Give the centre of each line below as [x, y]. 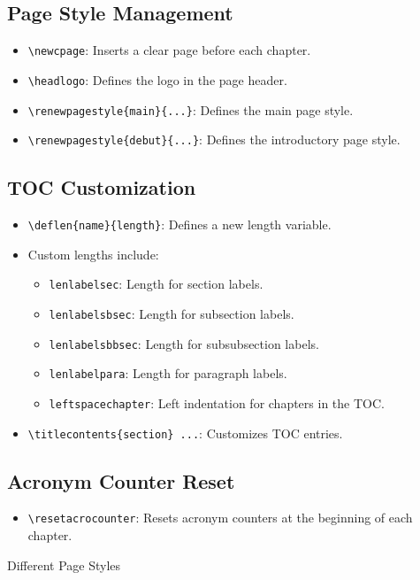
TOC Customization [102, 187]
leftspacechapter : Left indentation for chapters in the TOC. [217, 402]
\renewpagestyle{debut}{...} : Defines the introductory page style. [214, 139]
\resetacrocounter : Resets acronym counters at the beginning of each [220, 518]
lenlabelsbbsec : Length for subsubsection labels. [184, 343]
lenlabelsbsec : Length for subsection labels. [172, 313]
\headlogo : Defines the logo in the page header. [157, 79]
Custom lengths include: [93, 254]
